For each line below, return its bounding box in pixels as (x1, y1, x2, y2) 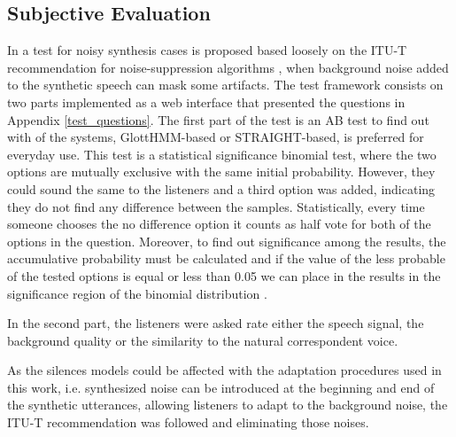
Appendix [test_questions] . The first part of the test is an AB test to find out (7, 110, 429, 129)
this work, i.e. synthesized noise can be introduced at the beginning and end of (7, 378, 435, 396)
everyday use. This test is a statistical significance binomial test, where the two (7, 144, 437, 163)
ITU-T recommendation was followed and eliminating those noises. (7, 413, 369, 432)
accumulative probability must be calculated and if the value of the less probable (7, 249, 445, 268)
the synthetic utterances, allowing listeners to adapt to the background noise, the (7, 395, 448, 414)
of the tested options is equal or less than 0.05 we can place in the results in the (7, 266, 441, 285)
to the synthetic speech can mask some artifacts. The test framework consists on (7, 75, 444, 94)
